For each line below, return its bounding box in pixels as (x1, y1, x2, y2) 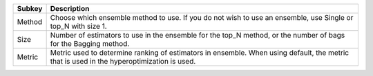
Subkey (17, 4, 43, 13)
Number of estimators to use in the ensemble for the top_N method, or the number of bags (50, 31, 345, 40)
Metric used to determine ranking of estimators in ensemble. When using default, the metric (50, 48, 349, 58)
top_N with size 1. (50, 21, 107, 31)
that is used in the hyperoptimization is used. (50, 57, 196, 66)
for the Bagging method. (50, 39, 130, 48)
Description (50, 4, 90, 13)
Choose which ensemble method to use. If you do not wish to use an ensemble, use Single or (50, 13, 354, 22)
